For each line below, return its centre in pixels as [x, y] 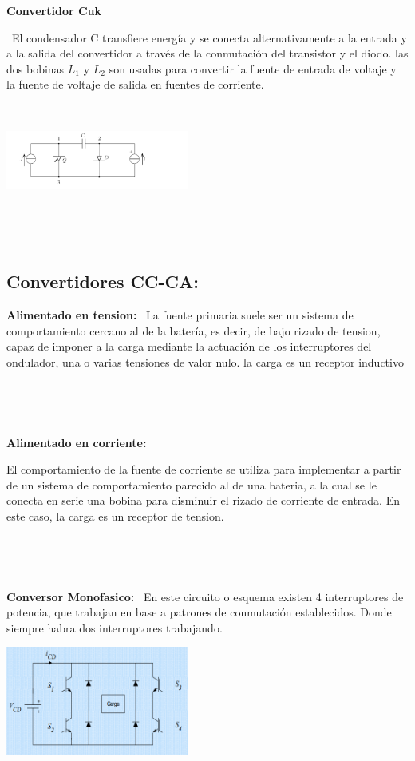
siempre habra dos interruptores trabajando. [115, 627]
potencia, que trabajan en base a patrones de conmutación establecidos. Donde [199, 612]
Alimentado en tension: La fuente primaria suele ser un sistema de [180, 314]
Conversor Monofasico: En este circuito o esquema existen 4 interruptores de [205, 596]
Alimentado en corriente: [77, 442]
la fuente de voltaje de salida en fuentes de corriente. [135, 84]
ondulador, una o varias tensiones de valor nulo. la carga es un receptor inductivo [205, 361]
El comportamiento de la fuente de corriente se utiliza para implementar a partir [204, 469]
